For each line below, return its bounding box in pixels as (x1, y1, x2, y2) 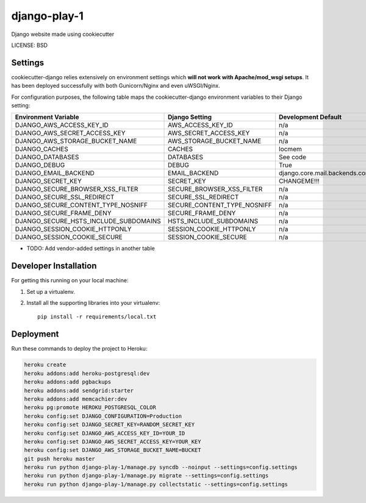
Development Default (278, 113, 342, 121)
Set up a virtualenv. (26, 288, 76, 295)
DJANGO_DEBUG (15, 161, 65, 169)
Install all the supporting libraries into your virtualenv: (26, 299, 160, 307)
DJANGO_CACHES (15, 145, 68, 154)
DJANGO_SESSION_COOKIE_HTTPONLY (15, 225, 132, 234)
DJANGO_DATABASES (15, 153, 79, 162)
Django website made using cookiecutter (11, 30, 115, 38)
